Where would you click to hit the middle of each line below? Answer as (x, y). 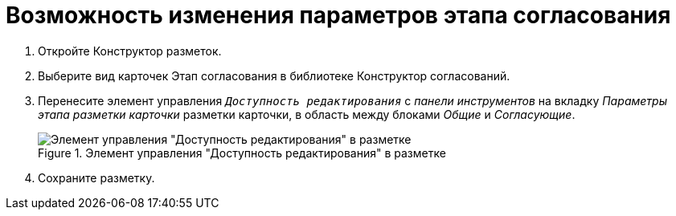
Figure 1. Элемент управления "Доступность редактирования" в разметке (242, 153)
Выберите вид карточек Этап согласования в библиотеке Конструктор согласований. (274, 75)
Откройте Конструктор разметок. (130, 51)
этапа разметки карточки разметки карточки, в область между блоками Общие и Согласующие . (307, 114)
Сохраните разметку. (96, 177)
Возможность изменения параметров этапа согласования (338, 15)
